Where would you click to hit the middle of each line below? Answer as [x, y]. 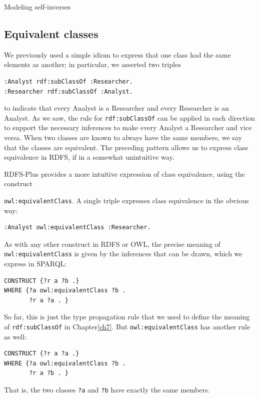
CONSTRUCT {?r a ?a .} [42, 354]
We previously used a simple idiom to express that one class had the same [117, 54]
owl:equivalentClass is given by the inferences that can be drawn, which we [123, 254]
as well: [15, 336]
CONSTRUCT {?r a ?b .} [42, 281]
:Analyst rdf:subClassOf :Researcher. [68, 81]
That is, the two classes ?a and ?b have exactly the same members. [107, 390]
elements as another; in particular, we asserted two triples [92, 64]
